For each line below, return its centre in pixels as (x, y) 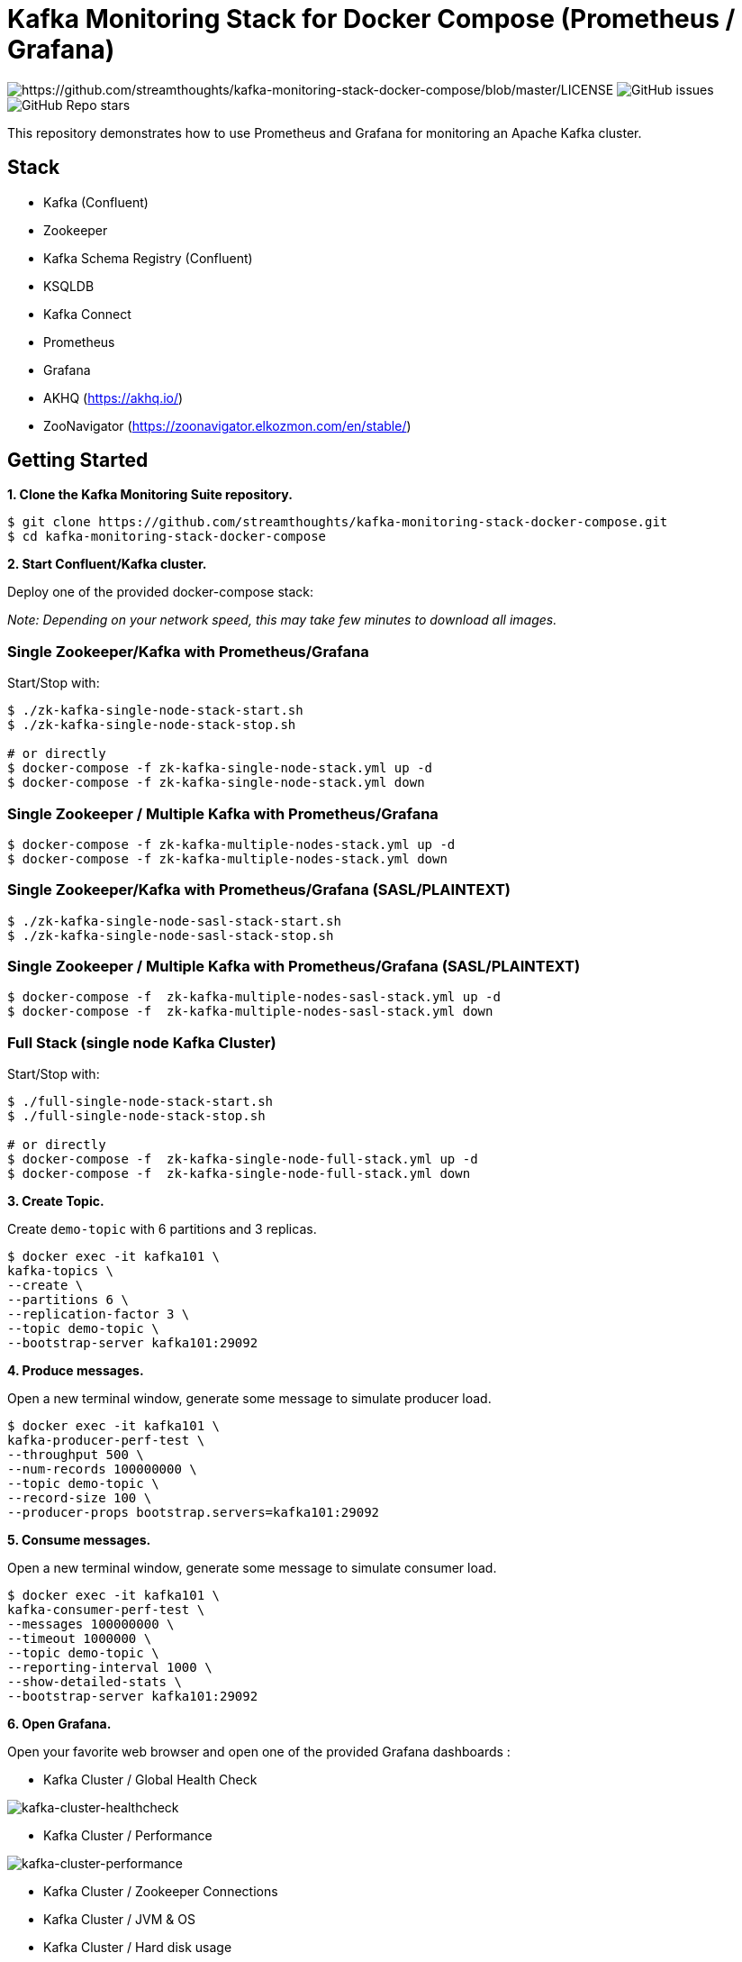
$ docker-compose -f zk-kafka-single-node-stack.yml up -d (220, 768)
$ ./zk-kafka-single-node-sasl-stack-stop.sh (171, 935)
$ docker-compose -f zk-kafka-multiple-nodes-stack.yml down (227, 858)
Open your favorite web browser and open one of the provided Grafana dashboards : (259, 1752)
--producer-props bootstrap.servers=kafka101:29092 (194, 1513)
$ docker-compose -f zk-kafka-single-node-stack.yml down (216, 783)
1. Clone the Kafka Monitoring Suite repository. (150, 495)
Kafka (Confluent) (96, 202)
